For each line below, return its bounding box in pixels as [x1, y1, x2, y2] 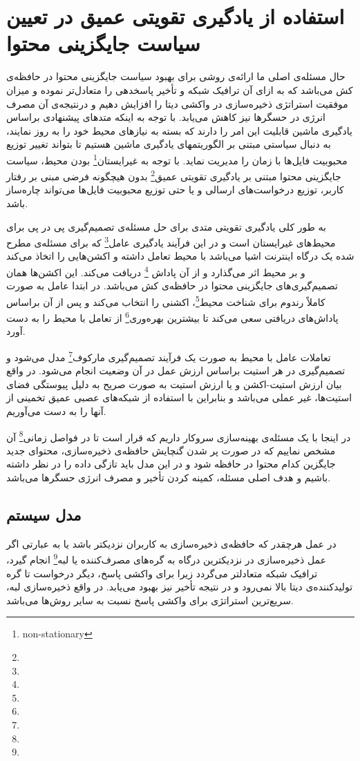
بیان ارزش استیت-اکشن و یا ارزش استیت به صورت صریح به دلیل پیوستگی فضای [6, 376, 342, 391]
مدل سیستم [6, 503, 82, 525]
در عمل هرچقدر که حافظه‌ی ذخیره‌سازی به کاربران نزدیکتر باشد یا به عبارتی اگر [6, 536, 337, 550]
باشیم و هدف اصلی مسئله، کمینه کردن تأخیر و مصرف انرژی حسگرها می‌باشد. [6, 470, 331, 484]
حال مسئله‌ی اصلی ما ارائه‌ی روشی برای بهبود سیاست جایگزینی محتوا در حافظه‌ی [6, 69, 345, 84]
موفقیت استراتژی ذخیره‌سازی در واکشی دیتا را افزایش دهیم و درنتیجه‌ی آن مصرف [6, 96, 348, 110]
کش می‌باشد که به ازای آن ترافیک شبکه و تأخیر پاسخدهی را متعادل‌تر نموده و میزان [6, 82, 353, 97]
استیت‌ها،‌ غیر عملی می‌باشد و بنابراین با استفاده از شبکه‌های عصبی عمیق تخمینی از [6, 390, 352, 405]
